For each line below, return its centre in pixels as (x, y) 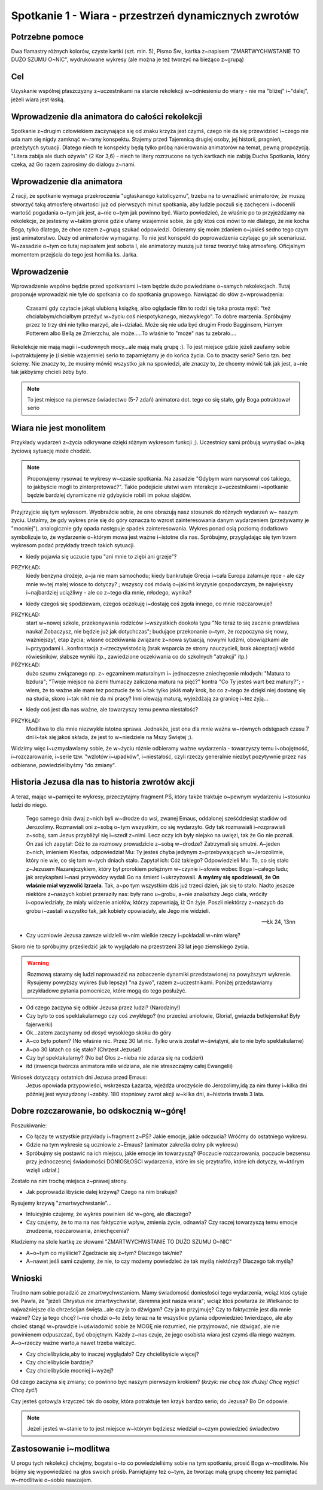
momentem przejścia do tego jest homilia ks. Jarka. (74, 254)
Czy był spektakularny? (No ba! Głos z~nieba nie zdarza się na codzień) (115, 1058)
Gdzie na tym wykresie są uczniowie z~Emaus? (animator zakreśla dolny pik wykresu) (132, 1145)
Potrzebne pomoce (47, 37)
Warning (38, 963)
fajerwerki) (39, 1024)
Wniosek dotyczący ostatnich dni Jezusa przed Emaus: (79, 1077)
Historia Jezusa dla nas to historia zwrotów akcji (103, 782)
